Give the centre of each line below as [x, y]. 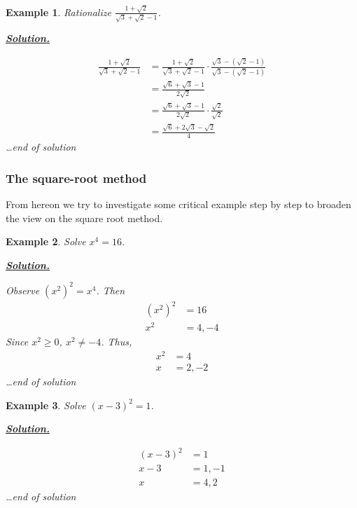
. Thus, [117, 342]
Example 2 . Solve [46, 241]
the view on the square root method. [84, 218]
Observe [23, 290]
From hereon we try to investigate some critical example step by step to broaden [178, 204]
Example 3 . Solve [46, 405]
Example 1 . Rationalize [58, 12]
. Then [111, 290]
